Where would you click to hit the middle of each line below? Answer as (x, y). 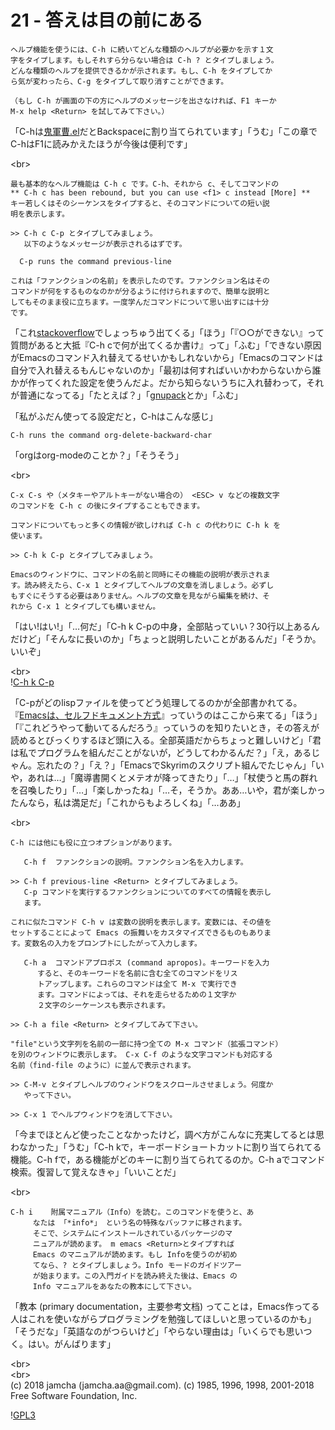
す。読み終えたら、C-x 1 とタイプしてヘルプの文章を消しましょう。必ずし (142, 585)
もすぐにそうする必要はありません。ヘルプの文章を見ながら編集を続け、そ (140, 596)
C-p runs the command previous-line (95, 261)
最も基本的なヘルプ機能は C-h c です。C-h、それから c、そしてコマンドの (145, 184)
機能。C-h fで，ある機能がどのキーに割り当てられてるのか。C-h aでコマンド (168, 1159)
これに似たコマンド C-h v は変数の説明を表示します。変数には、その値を (141, 922)
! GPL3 (23, 1415)
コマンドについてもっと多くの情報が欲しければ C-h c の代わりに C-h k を (146, 525)
